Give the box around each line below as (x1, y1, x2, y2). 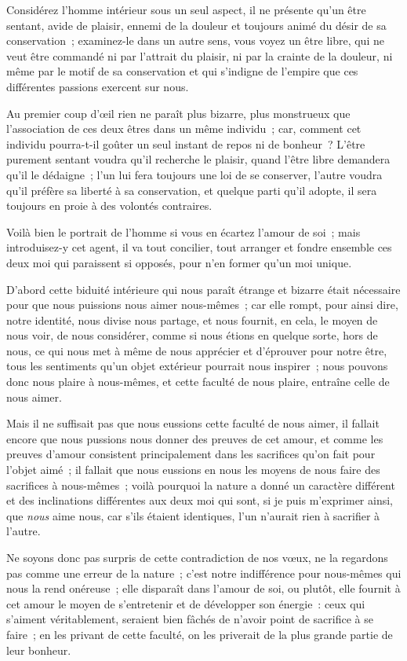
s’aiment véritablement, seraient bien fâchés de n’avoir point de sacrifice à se (6, 611, 373, 627)
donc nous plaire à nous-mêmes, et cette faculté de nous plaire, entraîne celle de (6, 373, 390, 390)
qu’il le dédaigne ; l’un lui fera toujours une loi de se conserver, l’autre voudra (6, 166, 383, 182)
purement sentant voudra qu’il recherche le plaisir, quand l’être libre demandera (6, 151, 391, 167)
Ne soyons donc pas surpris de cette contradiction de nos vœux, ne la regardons (6, 549, 388, 565)
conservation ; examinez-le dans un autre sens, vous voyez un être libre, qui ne (6, 32, 384, 49)
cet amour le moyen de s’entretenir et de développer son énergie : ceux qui (6, 595, 365, 611)
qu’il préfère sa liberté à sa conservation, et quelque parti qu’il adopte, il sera (6, 182, 377, 198)
